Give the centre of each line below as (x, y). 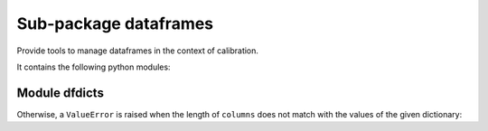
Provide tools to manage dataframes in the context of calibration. (138, 51)
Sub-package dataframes (115, 23)
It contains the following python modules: (94, 67)
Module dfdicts (60, 93)
